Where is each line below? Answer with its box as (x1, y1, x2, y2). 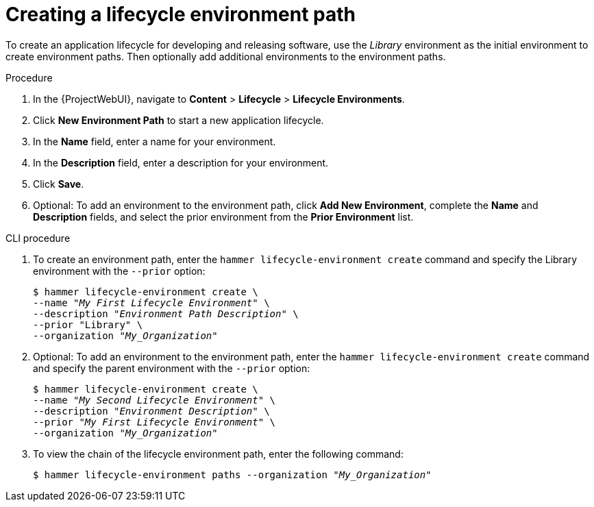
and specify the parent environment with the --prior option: (33, 362, 310, 374)
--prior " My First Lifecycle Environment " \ (33, 416, 276, 428)
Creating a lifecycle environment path (5, 3, 356, 26)
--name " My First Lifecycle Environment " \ (33, 297, 270, 308)
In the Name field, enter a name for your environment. (33, 135, 276, 147)
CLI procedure (5, 232, 71, 244)
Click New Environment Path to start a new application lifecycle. (33, 114, 324, 126)
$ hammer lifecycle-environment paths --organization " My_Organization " (33, 469, 432, 480)
